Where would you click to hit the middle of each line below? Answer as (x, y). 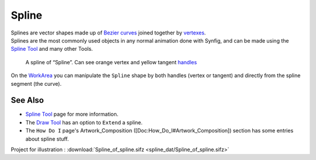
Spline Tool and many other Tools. (52, 49)
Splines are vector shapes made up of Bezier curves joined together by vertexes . (108, 33)
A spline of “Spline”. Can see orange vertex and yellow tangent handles (111, 62)
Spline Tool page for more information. (72, 114)
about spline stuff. (47, 139)
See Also (27, 100)
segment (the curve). (36, 84)
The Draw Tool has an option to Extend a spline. (84, 122)
